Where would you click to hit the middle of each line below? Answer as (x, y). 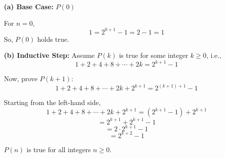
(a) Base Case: (29, 6)
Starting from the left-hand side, (52, 102)
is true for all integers (59, 149)
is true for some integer (154, 55)
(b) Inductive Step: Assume (49, 55)
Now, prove (21, 79)
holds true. (53, 39)
